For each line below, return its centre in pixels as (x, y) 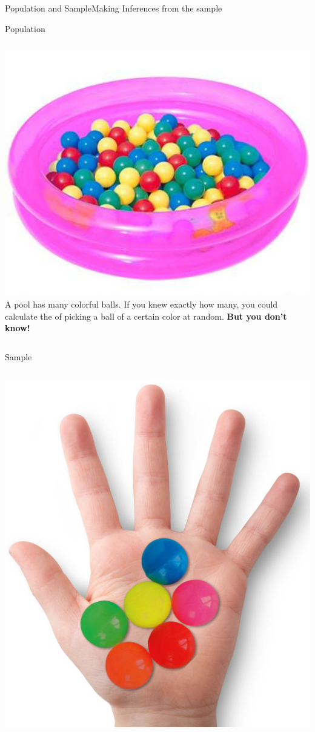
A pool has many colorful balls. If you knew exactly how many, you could (141, 304)
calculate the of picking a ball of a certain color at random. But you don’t (146, 316)
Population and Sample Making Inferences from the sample (114, 8)
